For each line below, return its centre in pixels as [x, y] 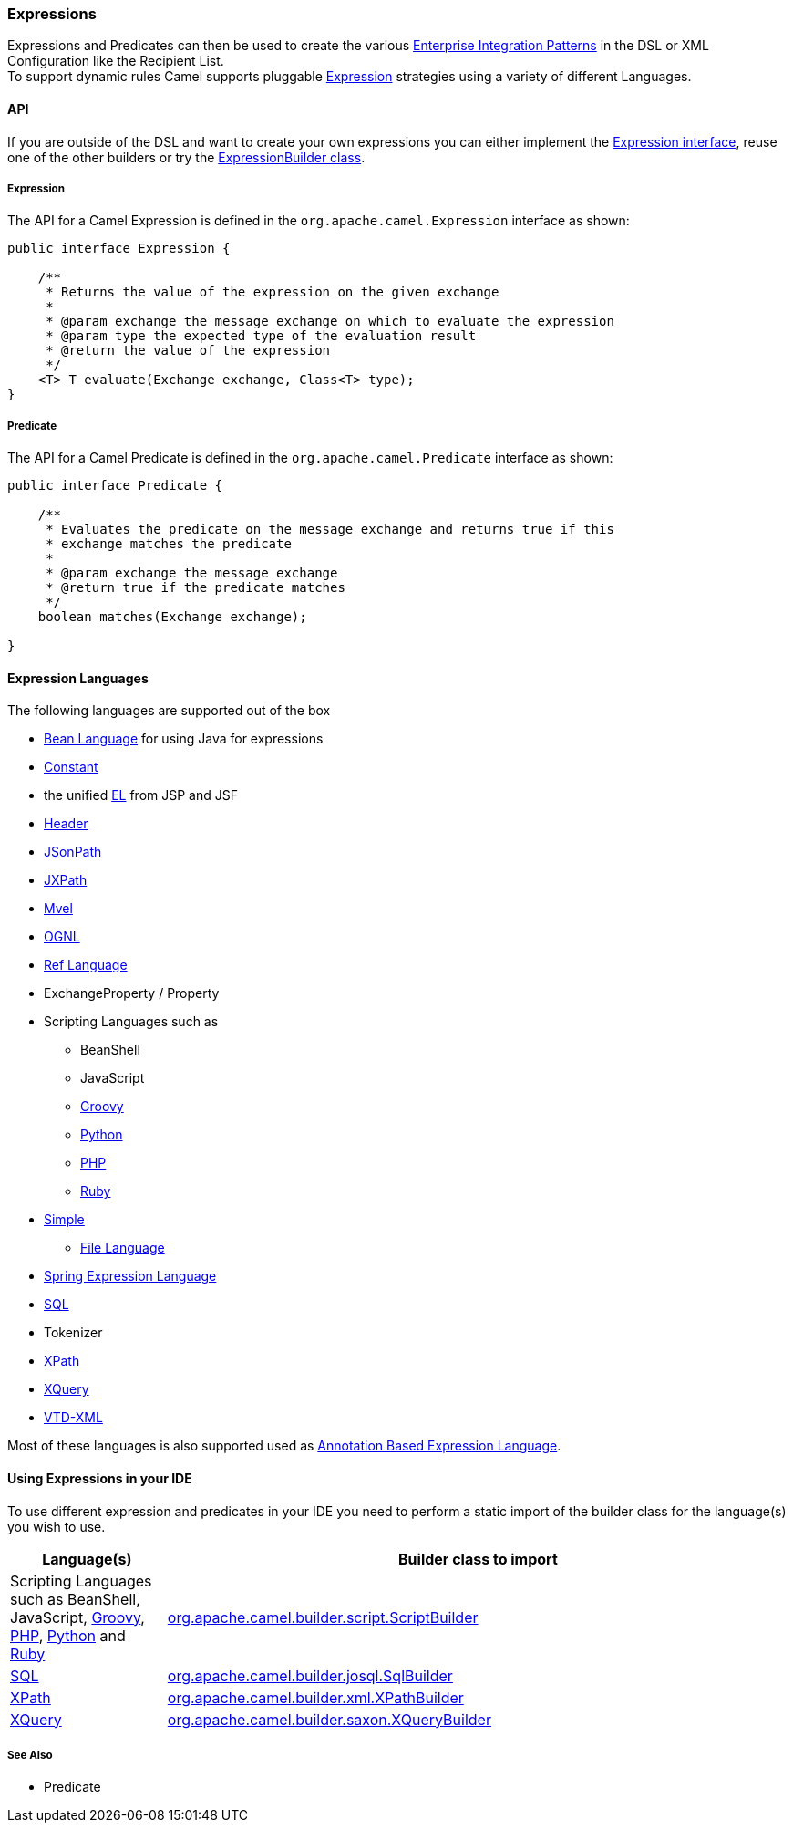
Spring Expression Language [130, 1276]
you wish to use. [57, 1526]
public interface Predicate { [115, 486]
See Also [30, 1755]
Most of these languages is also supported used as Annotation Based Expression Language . [284, 1446]
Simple [64, 1220]
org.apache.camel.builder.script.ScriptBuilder [323, 1617]
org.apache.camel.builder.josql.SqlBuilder [310, 1675]
